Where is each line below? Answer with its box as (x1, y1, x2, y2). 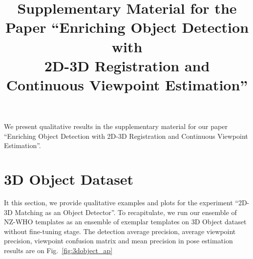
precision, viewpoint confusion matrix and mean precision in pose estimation (4, 236, 233, 246)
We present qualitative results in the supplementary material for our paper (4, 121, 228, 131)
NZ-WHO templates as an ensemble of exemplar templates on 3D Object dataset (4, 216, 247, 227)
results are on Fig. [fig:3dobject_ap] (4, 245, 113, 255)
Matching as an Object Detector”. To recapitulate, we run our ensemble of (15, 207, 237, 217)
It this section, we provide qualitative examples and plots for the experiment (4, 197, 233, 208)
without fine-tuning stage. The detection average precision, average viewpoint (4, 226, 236, 236)
